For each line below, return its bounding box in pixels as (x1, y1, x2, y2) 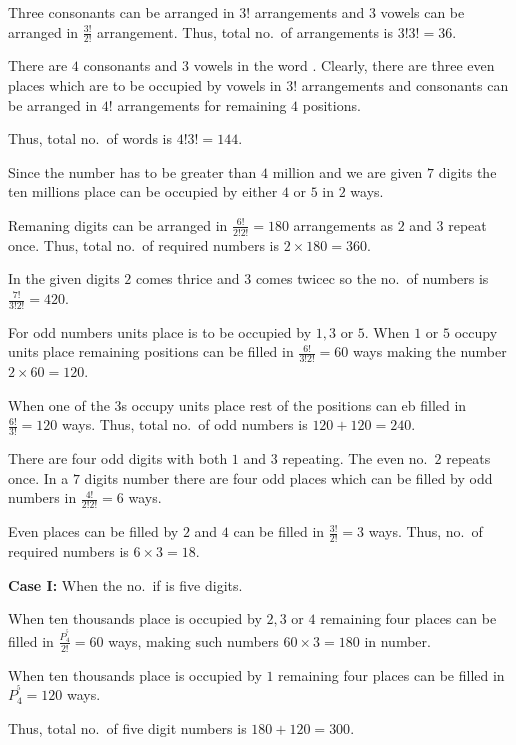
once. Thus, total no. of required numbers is (8, 234, 280, 255)
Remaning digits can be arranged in (8, 214, 228, 235)
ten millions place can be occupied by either (8, 181, 278, 202)
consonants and (83, 55, 178, 76)
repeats (446, 448, 491, 469)
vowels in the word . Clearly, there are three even (193, 55, 495, 76)
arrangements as (293, 214, 393, 235)
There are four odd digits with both (8, 448, 228, 469)
